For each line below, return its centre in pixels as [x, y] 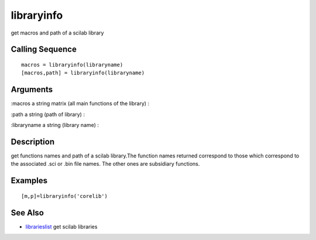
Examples [29, 181]
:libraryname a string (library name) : [55, 125]
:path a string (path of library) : [48, 114]
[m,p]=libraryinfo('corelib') [65, 196]
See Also [27, 213]
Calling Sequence [44, 49]
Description [33, 141]
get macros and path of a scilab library [57, 33]
